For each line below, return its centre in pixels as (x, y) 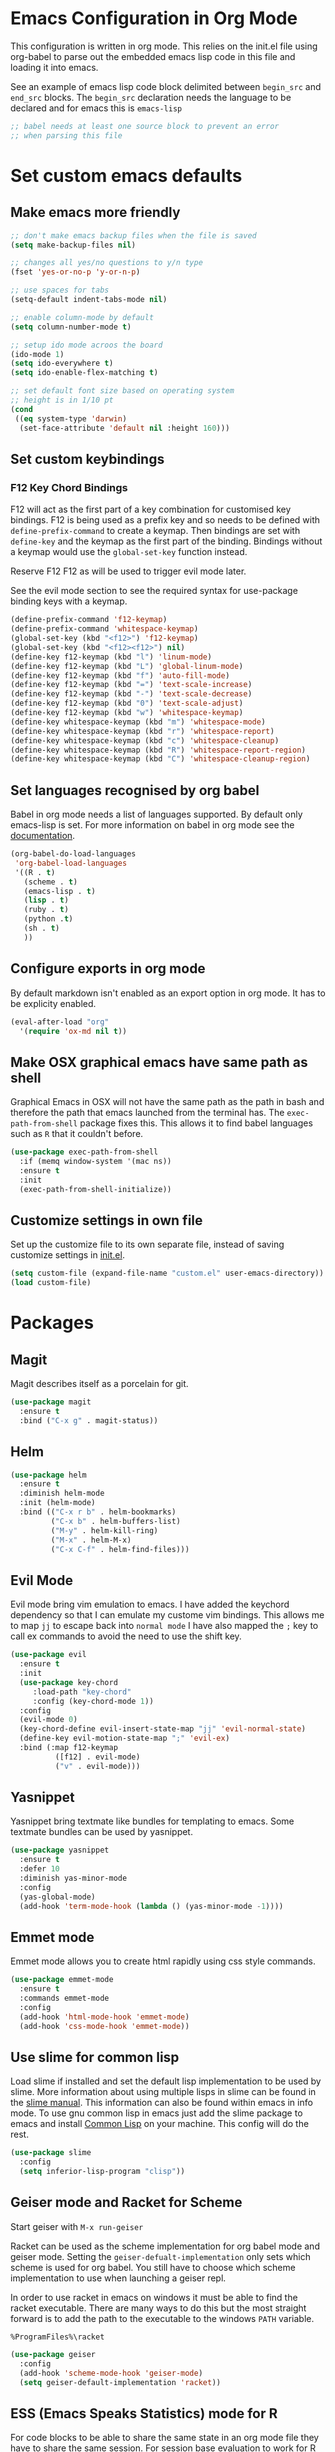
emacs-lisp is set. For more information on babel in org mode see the (152, 825)
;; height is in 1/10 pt (62, 400)
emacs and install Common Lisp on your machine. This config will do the (160, 2124)
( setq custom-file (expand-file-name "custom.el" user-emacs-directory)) (167, 1273)
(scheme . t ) (50, 882)
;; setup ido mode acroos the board (86, 345)
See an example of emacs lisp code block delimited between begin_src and (166, 86)
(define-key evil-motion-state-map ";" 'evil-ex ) (124, 1738)
